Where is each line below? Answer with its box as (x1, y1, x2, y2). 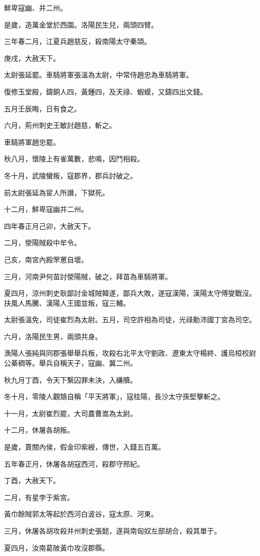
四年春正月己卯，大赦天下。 (4, 220, 95, 231)
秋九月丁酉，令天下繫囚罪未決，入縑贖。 (4, 374, 137, 385)
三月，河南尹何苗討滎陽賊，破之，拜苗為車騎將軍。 (4, 271, 172, 281)
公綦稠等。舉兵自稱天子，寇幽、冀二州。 (4, 358, 137, 368)
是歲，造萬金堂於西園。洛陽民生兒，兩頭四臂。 (4, 19, 158, 29)
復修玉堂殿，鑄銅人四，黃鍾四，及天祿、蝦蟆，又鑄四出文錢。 (4, 86, 207, 96)
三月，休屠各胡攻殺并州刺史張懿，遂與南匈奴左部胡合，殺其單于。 (4, 526, 221, 536)
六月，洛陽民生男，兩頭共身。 (4, 331, 102, 341)
